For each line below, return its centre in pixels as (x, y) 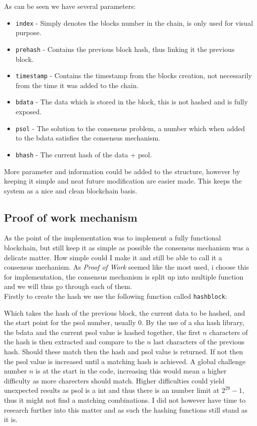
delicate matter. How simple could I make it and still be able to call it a (113, 257)
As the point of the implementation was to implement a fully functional (112, 238)
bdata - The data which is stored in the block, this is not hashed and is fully (132, 102)
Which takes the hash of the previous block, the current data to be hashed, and (125, 312)
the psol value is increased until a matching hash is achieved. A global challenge (125, 361)
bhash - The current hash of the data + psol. (84, 154)
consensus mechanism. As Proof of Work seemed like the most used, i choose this (127, 267)
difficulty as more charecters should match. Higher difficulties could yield (114, 380)
